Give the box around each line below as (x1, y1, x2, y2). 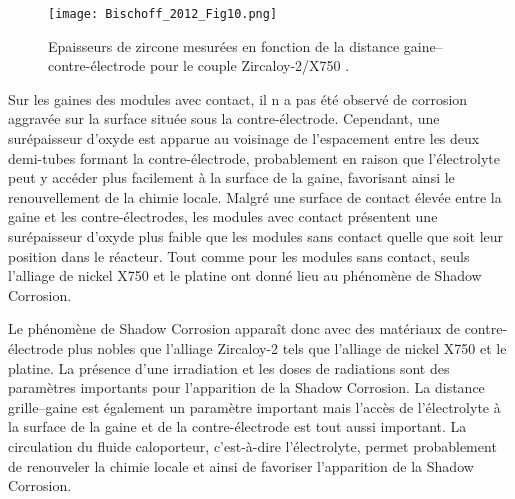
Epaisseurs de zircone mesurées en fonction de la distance (48, 35, 400, 56)
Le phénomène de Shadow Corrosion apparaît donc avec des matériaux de (8, 318, 460, 339)
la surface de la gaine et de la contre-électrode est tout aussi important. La (8, 416, 467, 437)
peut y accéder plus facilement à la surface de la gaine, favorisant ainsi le (8, 167, 455, 188)
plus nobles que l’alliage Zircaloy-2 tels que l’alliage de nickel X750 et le (67, 337, 507, 358)
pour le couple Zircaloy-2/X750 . (149, 55, 350, 76)
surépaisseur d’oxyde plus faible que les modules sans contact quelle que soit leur (8, 226, 504, 246)
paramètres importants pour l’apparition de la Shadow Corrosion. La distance (8, 377, 485, 398)
